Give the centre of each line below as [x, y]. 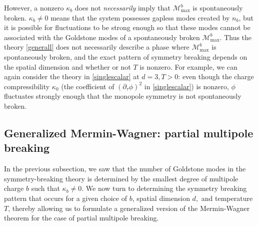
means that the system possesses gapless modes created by [140, 17]
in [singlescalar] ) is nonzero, [186, 86]
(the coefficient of [88, 86]
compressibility [27, 86]
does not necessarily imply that [122, 8]
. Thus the [236, 37]
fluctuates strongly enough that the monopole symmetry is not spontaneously [123, 96]
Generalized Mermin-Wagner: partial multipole [129, 133]
